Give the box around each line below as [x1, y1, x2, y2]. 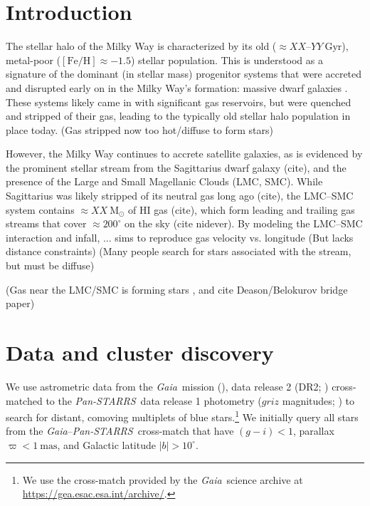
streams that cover [6, 216, 87, 231]
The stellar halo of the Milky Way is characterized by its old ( [6, 38, 277, 53]
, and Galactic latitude [57, 437, 156, 452]
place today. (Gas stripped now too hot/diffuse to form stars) [6, 122, 273, 137]
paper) [6, 296, 35, 311]
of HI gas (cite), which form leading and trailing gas [128, 202, 355, 217]
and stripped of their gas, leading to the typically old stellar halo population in [6, 108, 351, 123]
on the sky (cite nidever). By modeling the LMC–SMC [125, 216, 363, 231]
